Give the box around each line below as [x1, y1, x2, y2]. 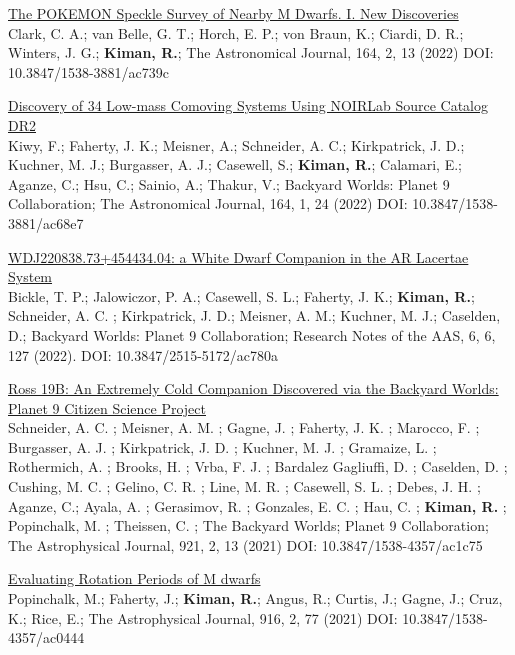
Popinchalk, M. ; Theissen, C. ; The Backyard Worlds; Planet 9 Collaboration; [8, 515, 489, 536]
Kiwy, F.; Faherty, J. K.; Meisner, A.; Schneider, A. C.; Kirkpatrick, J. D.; [8, 134, 465, 155]
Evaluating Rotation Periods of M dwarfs [8, 568, 261, 589]
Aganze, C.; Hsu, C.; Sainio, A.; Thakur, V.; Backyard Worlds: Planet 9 [8, 173, 450, 194]
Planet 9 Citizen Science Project [8, 397, 206, 418]
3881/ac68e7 [8, 212, 84, 233]
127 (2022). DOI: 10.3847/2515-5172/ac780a [8, 344, 279, 365]
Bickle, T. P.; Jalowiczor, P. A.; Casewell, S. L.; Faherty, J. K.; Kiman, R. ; [8, 285, 475, 306]
